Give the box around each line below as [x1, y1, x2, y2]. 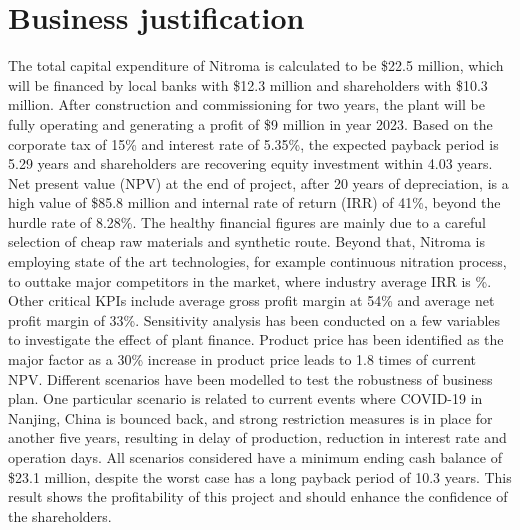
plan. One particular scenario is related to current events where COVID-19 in [8, 388, 483, 409]
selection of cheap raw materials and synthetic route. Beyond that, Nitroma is [8, 231, 486, 252]
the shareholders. [8, 505, 112, 526]
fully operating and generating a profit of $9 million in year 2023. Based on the [8, 113, 493, 134]
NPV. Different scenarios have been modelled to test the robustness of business [8, 368, 493, 389]
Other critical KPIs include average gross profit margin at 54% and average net [8, 290, 495, 311]
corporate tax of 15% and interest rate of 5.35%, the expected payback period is [8, 133, 499, 154]
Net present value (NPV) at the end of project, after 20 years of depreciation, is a [8, 172, 509, 193]
